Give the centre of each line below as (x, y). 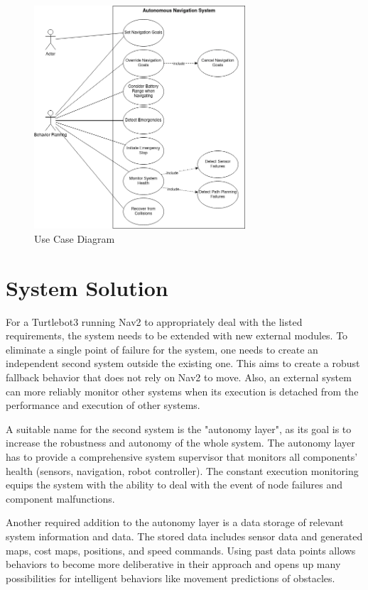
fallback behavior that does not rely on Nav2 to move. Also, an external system (179, 377)
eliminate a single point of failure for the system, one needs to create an (162, 349)
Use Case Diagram (75, 238)
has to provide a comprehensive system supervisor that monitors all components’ (182, 457)
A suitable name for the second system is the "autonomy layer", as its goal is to (179, 428)
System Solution (87, 287)
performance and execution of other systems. (103, 405)
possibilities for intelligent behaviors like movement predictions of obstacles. (171, 578)
